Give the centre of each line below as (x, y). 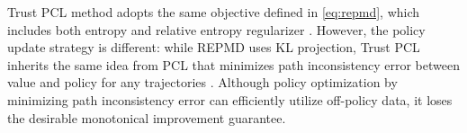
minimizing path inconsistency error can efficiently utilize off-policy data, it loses (230, 99)
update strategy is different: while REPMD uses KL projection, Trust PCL (214, 47)
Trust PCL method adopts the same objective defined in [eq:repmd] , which (214, 12)
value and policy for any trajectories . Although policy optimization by (202, 82)
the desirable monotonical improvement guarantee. (147, 117)
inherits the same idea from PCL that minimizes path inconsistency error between (233, 64)
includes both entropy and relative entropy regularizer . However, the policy (216, 29)
